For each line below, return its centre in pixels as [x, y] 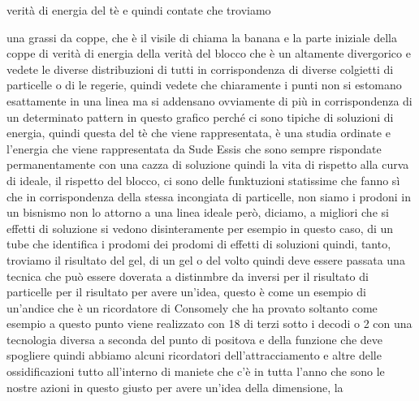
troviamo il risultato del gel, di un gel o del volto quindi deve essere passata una [206, 259]
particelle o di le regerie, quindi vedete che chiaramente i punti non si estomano [204, 85]
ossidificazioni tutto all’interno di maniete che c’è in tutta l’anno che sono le [196, 371]
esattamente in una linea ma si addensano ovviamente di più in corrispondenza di [209, 100]
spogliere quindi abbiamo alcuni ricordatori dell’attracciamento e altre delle [194, 355]
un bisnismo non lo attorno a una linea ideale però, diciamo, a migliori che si [198, 212]
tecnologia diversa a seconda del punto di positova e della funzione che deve [195, 339]
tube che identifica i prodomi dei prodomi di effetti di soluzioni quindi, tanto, [199, 244]
